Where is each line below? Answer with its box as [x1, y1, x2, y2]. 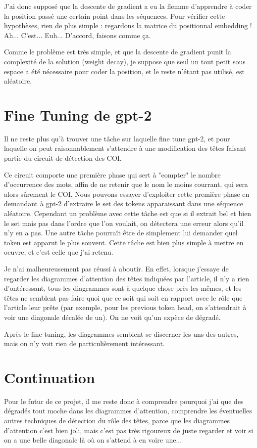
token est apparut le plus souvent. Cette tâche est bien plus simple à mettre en [4, 237, 244, 247]
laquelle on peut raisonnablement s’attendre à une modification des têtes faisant [4, 143, 247, 153]
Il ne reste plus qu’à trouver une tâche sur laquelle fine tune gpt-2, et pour [4, 133, 230, 143]
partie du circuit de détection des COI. [4, 153, 122, 163]
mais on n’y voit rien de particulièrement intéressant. [4, 338, 165, 349]
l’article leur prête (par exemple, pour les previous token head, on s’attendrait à [4, 302, 247, 313]
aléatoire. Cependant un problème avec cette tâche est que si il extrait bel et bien [4, 208, 252, 219]
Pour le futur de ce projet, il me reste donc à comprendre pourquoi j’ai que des [4, 396, 244, 406]
